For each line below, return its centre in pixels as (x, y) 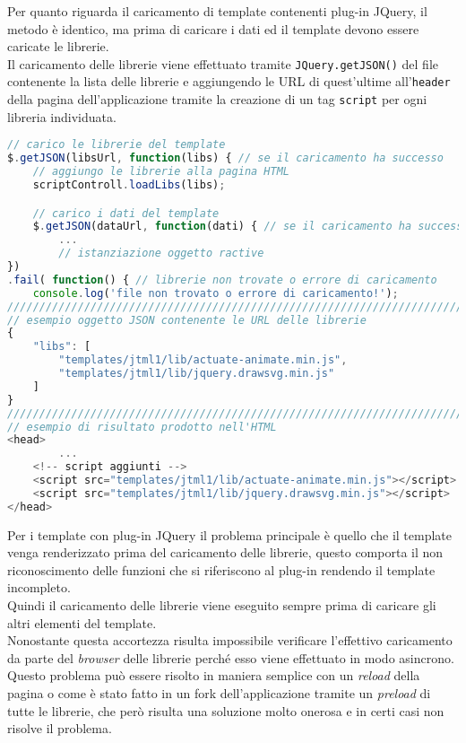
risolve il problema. (60, 728)
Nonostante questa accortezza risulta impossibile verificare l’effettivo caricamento (230, 640)
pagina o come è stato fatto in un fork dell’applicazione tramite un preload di (219, 692)
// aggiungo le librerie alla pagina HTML (161, 172)
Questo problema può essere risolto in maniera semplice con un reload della (214, 675)
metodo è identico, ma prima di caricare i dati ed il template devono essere (213, 28)
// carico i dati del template (126, 213)
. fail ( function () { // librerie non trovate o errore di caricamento (222, 280)
